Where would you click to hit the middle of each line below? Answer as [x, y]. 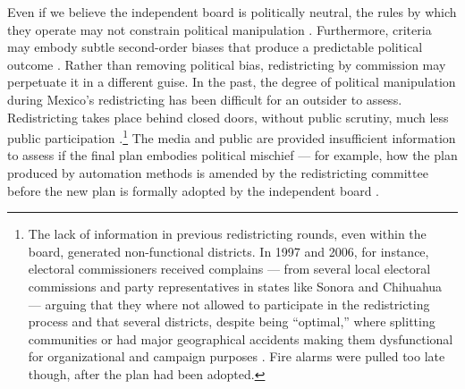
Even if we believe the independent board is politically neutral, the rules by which [232, 12]
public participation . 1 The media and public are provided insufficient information [232, 136]
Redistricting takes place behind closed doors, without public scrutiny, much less [228, 117]
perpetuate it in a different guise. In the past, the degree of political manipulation [232, 82]
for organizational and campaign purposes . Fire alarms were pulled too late [237, 356]
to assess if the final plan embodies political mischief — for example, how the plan [232, 155]
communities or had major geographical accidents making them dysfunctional [241, 338]
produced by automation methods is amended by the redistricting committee [218, 173]
